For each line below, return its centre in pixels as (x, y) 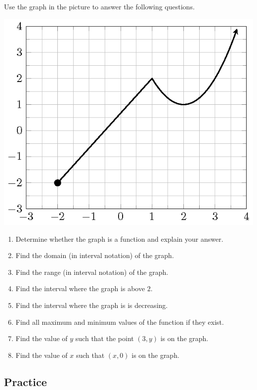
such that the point (105, 338)
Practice (25, 381)
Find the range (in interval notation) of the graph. (92, 272)
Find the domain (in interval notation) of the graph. (95, 255)
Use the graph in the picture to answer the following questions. (99, 6)
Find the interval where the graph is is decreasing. (92, 305)
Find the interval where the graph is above (80, 288)
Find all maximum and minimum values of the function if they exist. (120, 322)
